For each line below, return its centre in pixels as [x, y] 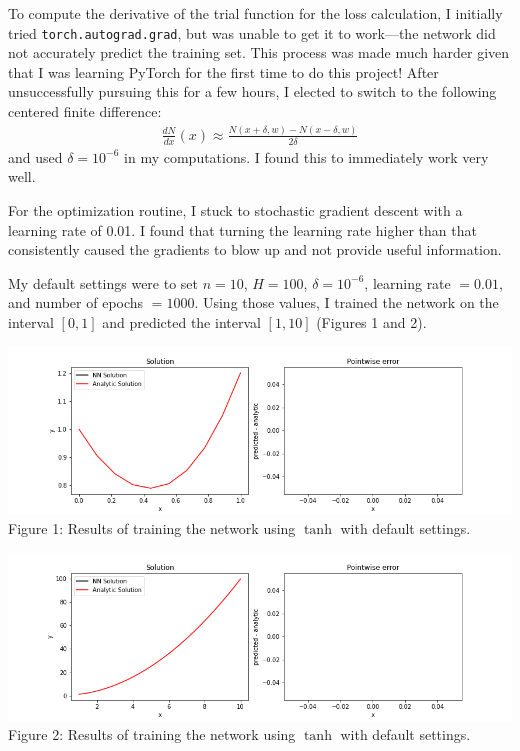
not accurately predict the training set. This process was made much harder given [259, 52]
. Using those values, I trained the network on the [346, 302]
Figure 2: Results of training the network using [152, 734]
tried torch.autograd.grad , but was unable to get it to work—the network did [252, 32]
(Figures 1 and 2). [371, 321]
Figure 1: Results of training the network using [152, 528]
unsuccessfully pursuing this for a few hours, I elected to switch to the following [252, 91]
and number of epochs [76, 302]
